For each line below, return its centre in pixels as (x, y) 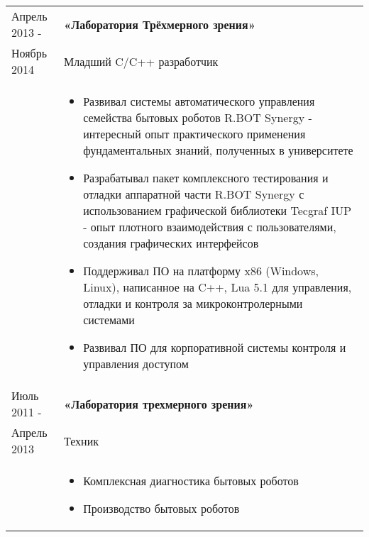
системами (109, 320)
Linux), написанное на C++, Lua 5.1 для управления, (217, 287)
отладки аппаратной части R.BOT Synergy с (194, 194)
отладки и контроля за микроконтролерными (193, 303)
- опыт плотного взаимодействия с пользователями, (210, 227)
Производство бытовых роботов (161, 508)
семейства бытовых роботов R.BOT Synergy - (198, 117)
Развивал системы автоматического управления (199, 101)
